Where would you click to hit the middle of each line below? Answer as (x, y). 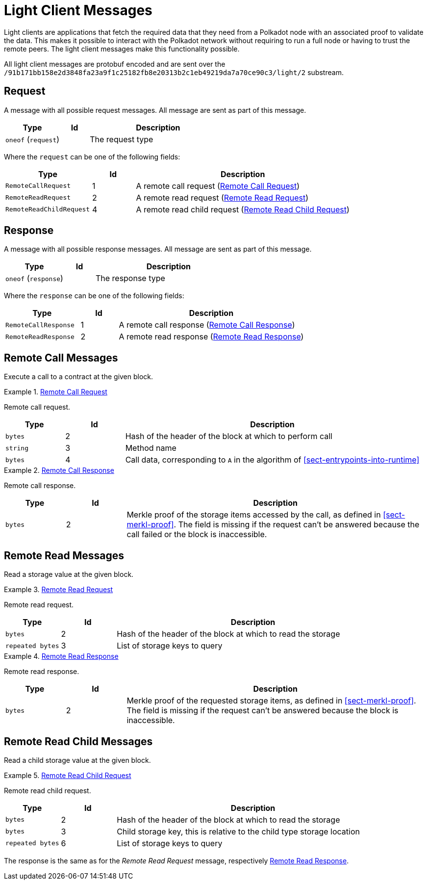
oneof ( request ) (33, 139)
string (17, 448)
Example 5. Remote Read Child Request (68, 775)
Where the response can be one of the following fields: (94, 296)
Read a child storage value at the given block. (77, 760)
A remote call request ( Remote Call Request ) (218, 186)
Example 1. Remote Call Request (56, 392)
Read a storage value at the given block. (69, 574)
